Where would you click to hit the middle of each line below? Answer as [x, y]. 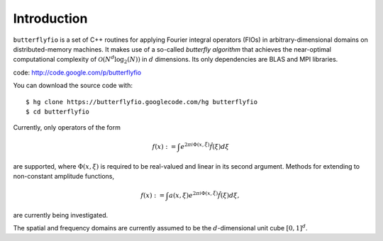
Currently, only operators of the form [67, 128]
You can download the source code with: [73, 86]
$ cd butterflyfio [58, 111]
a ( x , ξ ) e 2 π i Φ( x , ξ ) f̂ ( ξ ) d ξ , [204, 195]
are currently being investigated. [61, 215]
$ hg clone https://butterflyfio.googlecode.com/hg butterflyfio [142, 102]
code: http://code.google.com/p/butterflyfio [77, 72]
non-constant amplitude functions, [64, 176]
